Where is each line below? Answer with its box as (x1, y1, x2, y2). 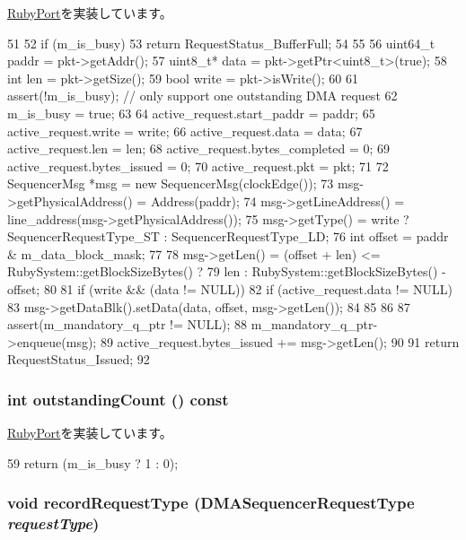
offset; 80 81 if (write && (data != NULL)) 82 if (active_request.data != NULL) (7, 279, 453, 298)
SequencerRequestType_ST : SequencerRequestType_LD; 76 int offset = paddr (7, 227, 449, 246)
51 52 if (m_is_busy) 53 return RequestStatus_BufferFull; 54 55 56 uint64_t (7, 33, 435, 52)
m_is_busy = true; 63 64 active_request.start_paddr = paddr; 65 (7, 103, 375, 122)
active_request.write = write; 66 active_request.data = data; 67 (7, 121, 363, 140)
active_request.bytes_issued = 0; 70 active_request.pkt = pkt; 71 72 (7, 156, 389, 175)
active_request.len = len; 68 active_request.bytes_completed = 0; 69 (7, 139, 391, 158)
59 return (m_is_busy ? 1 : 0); (7, 453, 179, 472)
